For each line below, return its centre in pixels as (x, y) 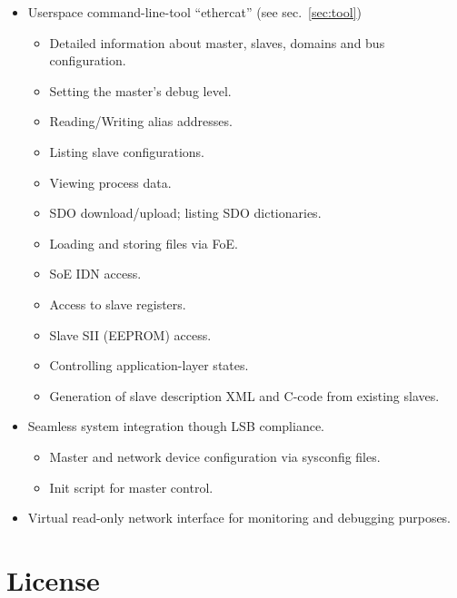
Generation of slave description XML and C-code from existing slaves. (244, 395)
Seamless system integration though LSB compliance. (176, 426)
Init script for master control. (131, 487)
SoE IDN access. (95, 274)
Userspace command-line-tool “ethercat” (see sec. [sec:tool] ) (194, 12)
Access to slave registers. (118, 304)
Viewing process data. (110, 182)
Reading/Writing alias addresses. (141, 121)
